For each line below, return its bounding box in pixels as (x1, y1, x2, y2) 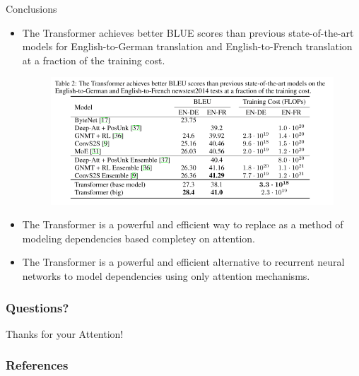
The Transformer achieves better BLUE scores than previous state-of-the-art (22, 25, 354, 40)
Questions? (6, 298, 69, 316)
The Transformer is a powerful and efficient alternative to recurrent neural (22, 254, 345, 269)
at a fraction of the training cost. (22, 52, 165, 67)
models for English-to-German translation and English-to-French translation (22, 39, 353, 54)
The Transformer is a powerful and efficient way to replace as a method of (22, 217, 343, 232)
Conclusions (6, 1, 57, 16)
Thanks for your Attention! (6, 326, 124, 341)
